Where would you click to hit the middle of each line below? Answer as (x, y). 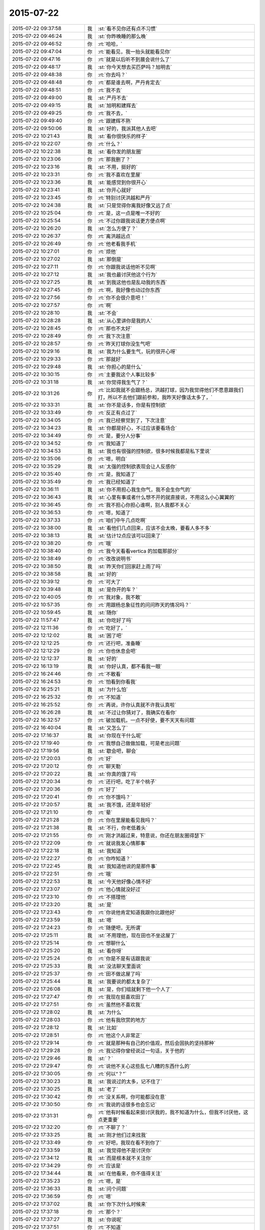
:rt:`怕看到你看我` (118, 681)
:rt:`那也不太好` (115, 328)
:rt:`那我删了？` (115, 159)
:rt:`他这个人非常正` (120, 1035)
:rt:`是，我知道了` (118, 474)
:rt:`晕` (105, 812)
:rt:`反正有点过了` (118, 412)
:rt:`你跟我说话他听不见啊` (127, 267)
